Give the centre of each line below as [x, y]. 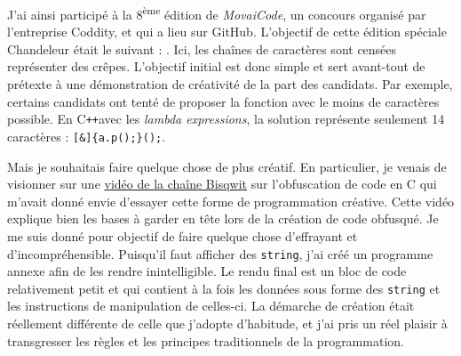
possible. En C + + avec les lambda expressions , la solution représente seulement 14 [226, 119]
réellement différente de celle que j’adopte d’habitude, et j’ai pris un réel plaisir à [227, 323]
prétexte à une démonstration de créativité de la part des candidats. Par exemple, [230, 84]
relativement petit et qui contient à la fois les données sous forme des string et [224, 288]
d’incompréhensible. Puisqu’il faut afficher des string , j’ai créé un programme [220, 253]
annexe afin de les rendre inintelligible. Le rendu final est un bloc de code [207, 271]
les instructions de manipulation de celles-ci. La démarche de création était [211, 306]
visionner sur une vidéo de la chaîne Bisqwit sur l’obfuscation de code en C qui [222, 184]
